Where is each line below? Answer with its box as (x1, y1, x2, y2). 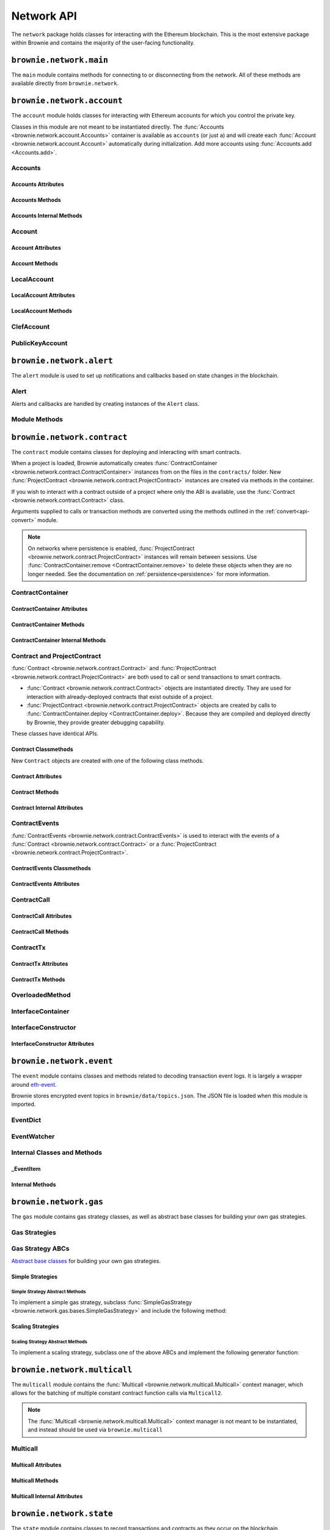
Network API (11, 9, 78, 23)
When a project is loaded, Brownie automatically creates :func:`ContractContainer (11, 460, 218, 467)
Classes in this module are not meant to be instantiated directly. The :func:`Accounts (11, 123, 224, 130)
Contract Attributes (11, 772, 62, 780)
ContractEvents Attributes (11, 880, 80, 887)
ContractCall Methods (11, 928, 69, 936)
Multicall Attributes (11, 1461, 62, 1468)
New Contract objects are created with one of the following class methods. (11, 756, 204, 764)
